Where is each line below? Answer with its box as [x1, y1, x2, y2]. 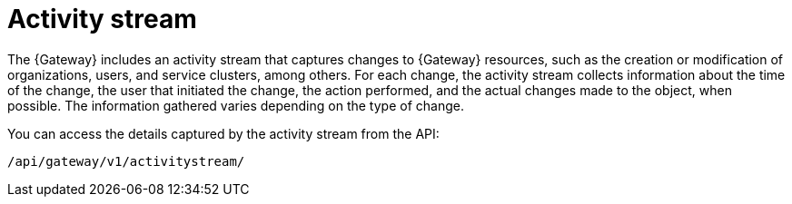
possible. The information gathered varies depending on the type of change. [7, 97, 464, 113]
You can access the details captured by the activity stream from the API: [7, 125, 440, 141]
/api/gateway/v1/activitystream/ [7, 153, 245, 169]
